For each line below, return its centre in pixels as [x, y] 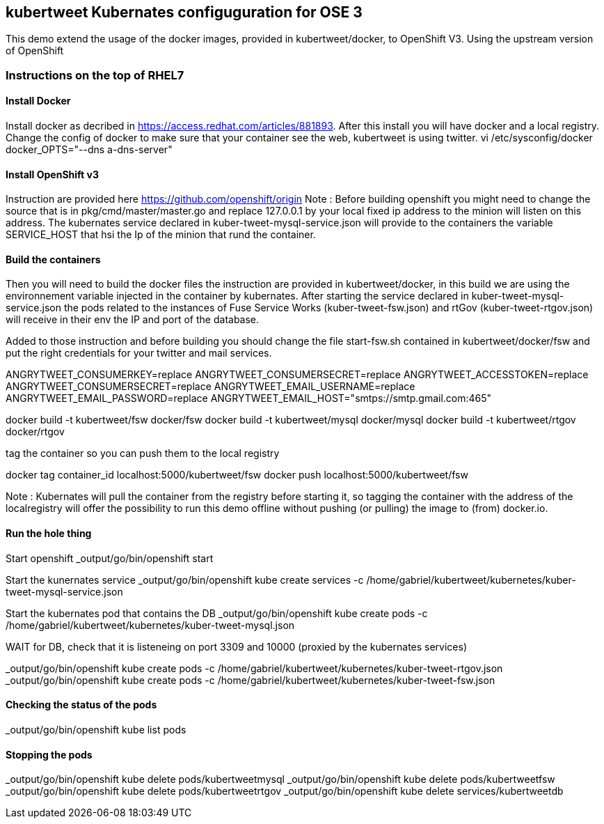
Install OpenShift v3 [52, 174]
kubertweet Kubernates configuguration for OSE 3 [184, 12]
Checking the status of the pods [81, 705]
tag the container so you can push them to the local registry [143, 453]
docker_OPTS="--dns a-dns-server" [89, 150]
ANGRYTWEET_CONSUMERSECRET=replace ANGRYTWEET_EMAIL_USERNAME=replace [210, 387]
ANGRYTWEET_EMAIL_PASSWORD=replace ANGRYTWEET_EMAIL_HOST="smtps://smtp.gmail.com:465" [249, 398]
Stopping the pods [49, 754]
